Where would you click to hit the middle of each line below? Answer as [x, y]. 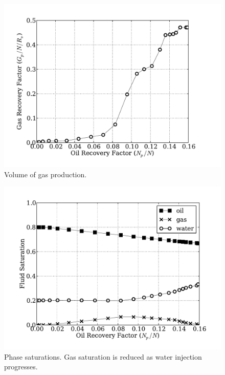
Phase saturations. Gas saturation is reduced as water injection [103, 356]
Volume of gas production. [46, 174]
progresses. [21, 367]
